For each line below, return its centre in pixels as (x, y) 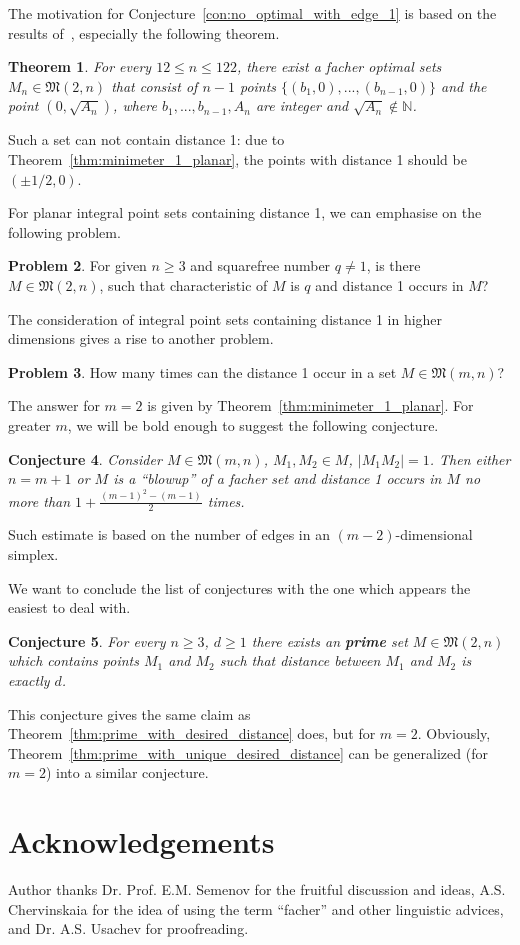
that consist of (154, 85)
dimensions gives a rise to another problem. (141, 338)
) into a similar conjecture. (127, 772)
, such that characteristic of (183, 284)
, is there (393, 265)
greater (29, 424)
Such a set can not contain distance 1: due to (146, 139)
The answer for (54, 405)
